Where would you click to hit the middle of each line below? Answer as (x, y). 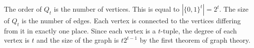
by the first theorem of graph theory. (195, 40)
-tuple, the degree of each (199, 30)
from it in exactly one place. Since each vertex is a (80, 30)
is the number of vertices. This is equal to (117, 9)
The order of (23, 9)
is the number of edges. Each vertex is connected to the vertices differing (131, 20)
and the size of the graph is (78, 40)
